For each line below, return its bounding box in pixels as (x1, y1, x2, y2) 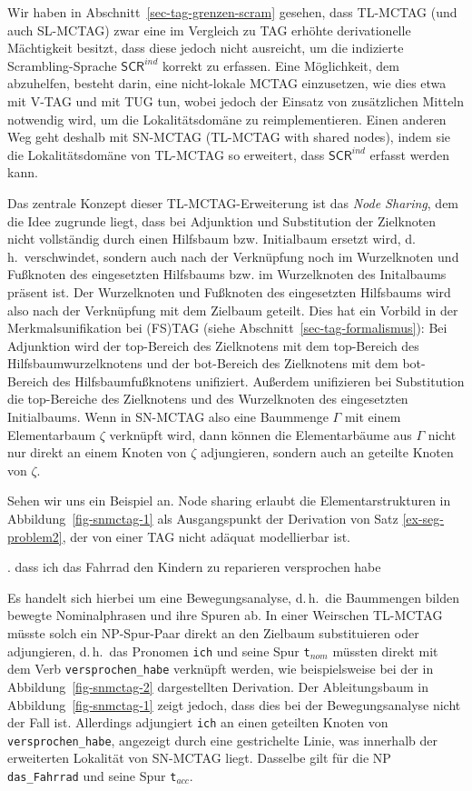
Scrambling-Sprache (7, 55, 117, 75)
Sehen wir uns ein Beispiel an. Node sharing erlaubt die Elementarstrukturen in (7, 491, 451, 510)
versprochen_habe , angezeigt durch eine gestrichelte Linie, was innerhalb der (7, 730, 438, 749)
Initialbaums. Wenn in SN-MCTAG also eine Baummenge (7, 407, 329, 426)
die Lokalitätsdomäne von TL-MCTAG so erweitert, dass (7, 145, 325, 164)
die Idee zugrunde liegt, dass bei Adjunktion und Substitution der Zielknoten (7, 211, 437, 230)
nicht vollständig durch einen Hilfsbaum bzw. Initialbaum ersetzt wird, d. (7, 229, 416, 248)
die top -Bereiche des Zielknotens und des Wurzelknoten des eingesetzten (7, 389, 408, 408)
